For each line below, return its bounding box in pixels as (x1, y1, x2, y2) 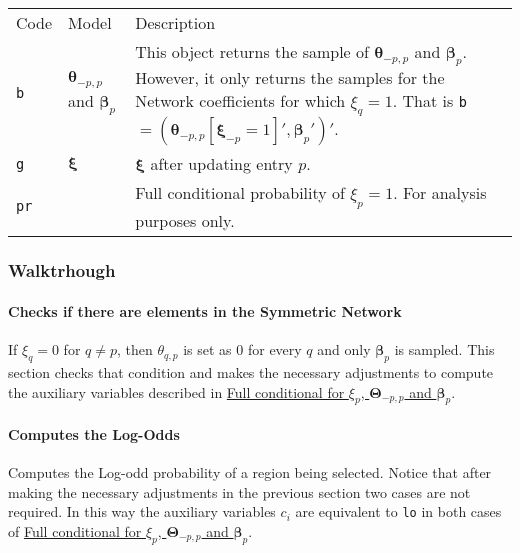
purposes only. (135, 208, 235, 232)
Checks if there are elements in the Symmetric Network (8, 301, 402, 321)
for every (247, 339, 302, 360)
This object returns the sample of (135, 40, 369, 63)
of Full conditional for (8, 521, 142, 542)
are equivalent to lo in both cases (295, 501, 502, 522)
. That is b (392, 89, 467, 113)
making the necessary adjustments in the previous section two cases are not (8, 481, 471, 502)
